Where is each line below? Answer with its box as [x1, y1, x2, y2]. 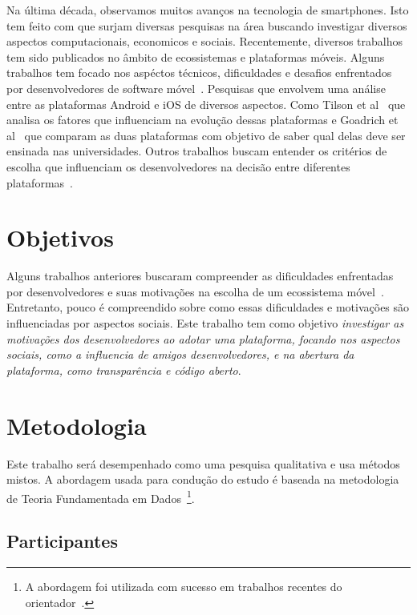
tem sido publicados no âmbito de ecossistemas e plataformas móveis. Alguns [6, 48, 385, 65]
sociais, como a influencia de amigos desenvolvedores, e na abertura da [6, 346, 354, 363]
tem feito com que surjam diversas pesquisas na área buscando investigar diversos [6, 17, 407, 34]
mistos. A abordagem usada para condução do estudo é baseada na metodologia [6, 471, 399, 488]
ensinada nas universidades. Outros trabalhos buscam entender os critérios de [6, 143, 387, 159]
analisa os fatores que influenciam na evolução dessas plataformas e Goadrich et [6, 111, 399, 128]
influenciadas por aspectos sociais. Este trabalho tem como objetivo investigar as [6, 315, 404, 332]
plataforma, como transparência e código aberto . [6, 361, 241, 378]
